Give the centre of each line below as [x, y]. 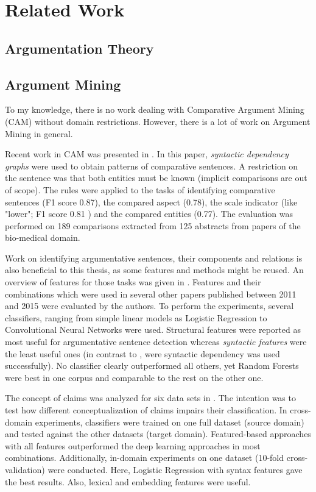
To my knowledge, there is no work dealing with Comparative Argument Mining [155, 109]
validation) [25, 469]
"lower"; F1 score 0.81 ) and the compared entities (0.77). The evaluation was [149, 214]
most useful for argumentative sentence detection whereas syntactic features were [156, 342]
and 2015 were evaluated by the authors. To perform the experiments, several [149, 306]
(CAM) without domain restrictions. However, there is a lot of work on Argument [158, 121]
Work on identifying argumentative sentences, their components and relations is [154, 258]
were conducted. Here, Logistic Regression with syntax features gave [175, 469]
